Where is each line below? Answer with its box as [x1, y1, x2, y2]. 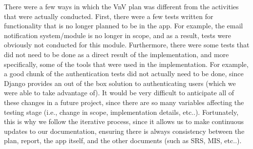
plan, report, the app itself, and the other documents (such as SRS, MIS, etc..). [4, 135, 242, 146]
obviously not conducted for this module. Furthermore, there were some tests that [4, 40, 250, 50]
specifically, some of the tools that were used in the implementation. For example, [4, 59, 249, 69]
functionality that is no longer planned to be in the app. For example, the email [4, 21, 243, 31]
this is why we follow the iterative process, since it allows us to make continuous [4, 116, 244, 127]
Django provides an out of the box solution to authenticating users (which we [4, 78, 236, 88]
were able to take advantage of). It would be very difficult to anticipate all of [4, 87, 234, 98]
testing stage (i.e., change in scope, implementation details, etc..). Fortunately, [4, 106, 239, 117]
